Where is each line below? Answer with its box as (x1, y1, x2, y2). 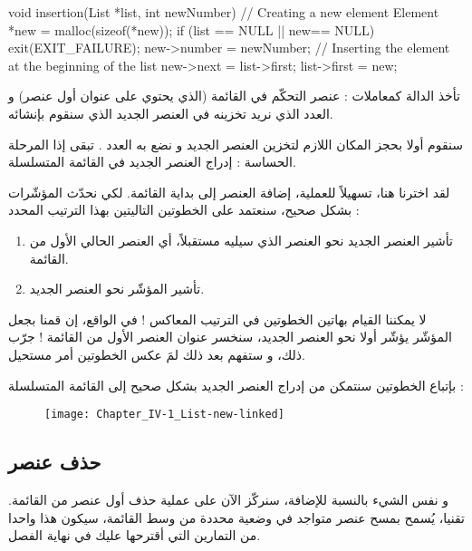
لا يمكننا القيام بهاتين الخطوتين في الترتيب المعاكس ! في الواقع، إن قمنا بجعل (8, 309, 427, 328)
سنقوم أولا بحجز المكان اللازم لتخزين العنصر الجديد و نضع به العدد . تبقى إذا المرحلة (8, 134, 463, 153)
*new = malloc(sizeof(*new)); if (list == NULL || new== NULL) (8, 20, 375, 39)
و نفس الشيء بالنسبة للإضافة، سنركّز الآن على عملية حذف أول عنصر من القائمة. (8, 489, 448, 508)
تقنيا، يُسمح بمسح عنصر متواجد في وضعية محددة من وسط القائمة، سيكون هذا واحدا (8, 507, 465, 527)
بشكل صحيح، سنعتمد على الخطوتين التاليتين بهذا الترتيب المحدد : (8, 200, 360, 219)
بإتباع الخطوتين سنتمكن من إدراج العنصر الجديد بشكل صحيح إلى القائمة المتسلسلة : (8, 375, 464, 394)
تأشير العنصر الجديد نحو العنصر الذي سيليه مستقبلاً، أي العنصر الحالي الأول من (29, 230, 453, 249)
